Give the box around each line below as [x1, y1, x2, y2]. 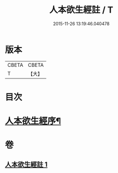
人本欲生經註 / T [49, 4, 114, 16]
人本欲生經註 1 [5, 160, 48, 169]
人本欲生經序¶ [5, 116, 61, 126]
